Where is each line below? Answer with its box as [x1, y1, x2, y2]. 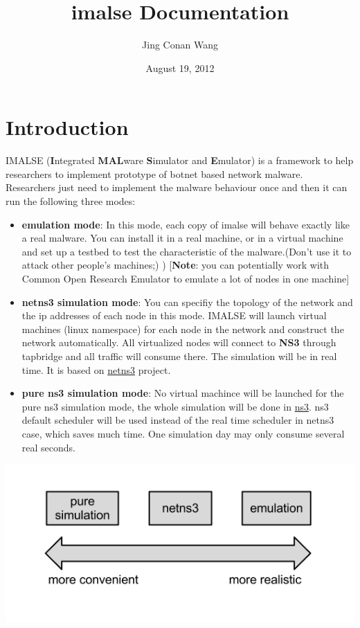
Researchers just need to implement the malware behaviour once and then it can [6, 180, 348, 195]
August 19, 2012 [145, 60, 215, 75]
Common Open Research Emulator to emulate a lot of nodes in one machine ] [21, 271, 350, 285]
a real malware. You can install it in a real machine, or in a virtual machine [21, 231, 343, 245]
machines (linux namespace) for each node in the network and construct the [21, 321, 344, 336]
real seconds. [21, 440, 75, 454]
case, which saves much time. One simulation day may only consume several [21, 426, 345, 440]
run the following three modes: [6, 194, 136, 208]
